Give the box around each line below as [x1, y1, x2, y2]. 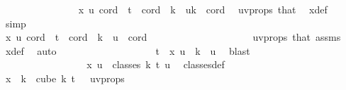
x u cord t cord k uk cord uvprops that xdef [78, 2, 328, 16]
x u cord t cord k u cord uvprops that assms [5, 30, 341, 44]
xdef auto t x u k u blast [5, 43, 250, 58]
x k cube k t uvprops [5, 70, 125, 85]
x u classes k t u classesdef [86, 57, 225, 72]
